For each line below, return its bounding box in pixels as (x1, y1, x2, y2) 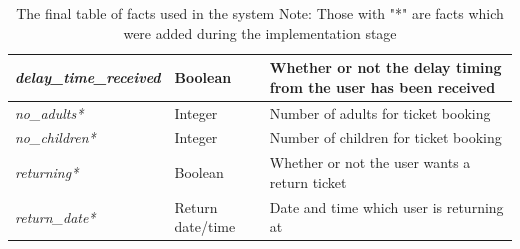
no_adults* (15, 102, 84, 123)
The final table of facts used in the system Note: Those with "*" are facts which (16, 3, 504, 23)
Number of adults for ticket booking (269, 102, 491, 123)
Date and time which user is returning (269, 196, 504, 217)
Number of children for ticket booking (269, 127, 502, 148)
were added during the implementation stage (123, 22, 397, 43)
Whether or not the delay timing (269, 57, 502, 78)
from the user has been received (269, 76, 496, 97)
